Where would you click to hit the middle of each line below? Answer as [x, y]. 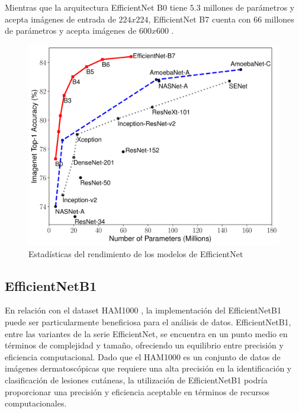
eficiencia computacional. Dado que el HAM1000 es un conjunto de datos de [143, 356]
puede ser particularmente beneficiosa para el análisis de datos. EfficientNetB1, [148, 322]
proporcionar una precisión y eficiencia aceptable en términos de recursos [137, 391]
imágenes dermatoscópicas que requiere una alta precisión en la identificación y [148, 368]
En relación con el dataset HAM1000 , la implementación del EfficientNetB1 [143, 310]
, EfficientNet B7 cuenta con [200, 19]
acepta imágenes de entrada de [60, 19]
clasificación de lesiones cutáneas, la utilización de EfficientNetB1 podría [136, 380]
